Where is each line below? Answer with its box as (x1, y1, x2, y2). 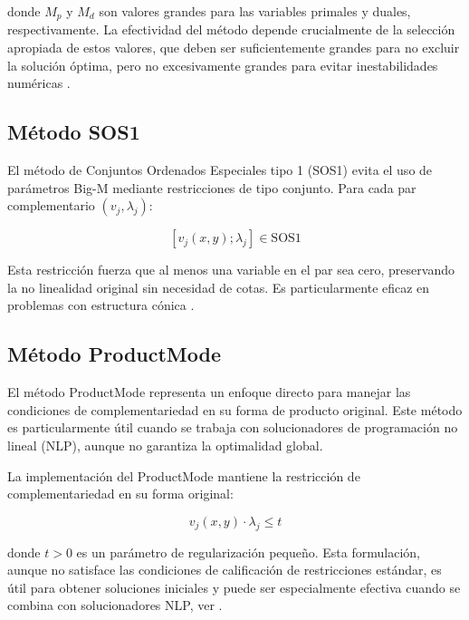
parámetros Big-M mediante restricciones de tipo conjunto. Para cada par (7, 178, 416, 197)
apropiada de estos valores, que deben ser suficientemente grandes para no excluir (7, 38, 460, 57)
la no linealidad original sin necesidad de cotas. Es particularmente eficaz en (7, 277, 430, 296)
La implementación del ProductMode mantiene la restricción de (7, 466, 360, 485)
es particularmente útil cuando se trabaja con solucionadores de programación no (7, 418, 458, 437)
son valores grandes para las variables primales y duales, (99, 2, 411, 20)
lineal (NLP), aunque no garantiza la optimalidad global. (7, 435, 323, 454)
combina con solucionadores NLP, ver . (7, 596, 223, 615)
